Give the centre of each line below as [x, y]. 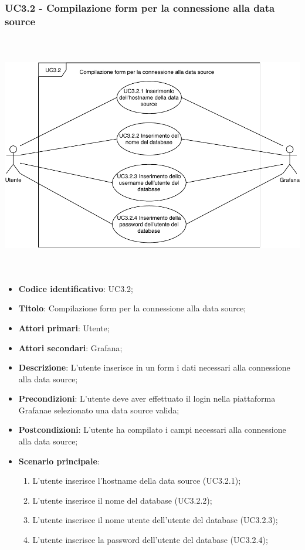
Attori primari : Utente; [64, 327]
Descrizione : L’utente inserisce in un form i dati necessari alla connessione [154, 367]
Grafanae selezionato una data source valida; [99, 410]
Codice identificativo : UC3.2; [76, 288]
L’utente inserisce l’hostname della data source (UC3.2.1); [137, 481]
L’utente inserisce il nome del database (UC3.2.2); [122, 500]
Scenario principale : [59, 461]
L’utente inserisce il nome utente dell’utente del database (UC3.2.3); [155, 520]
